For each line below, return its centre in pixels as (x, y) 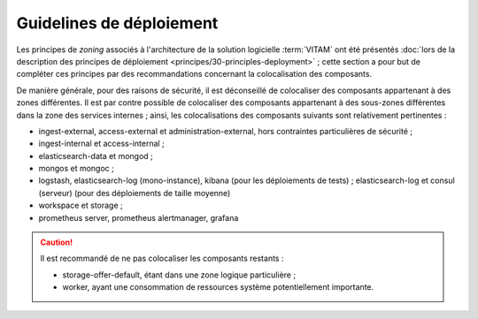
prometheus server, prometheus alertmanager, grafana (139, 217)
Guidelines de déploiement (117, 23)
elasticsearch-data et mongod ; (96, 156)
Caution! (57, 242)
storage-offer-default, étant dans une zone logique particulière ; (179, 275)
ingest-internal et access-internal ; (102, 144)
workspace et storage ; (81, 205)
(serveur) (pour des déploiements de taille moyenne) (135, 193)
